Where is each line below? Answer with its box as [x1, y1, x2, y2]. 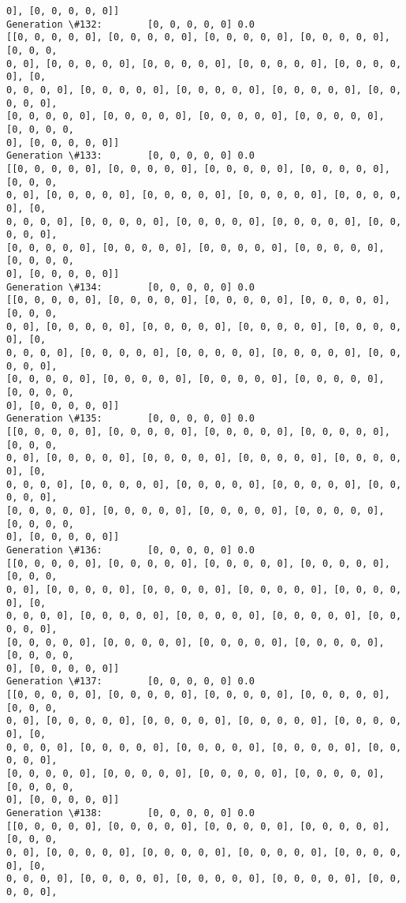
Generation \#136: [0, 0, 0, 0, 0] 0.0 [6, 544, 255, 556]
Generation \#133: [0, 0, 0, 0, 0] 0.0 [6, 150, 255, 162]
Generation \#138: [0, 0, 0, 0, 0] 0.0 [6, 807, 255, 819]
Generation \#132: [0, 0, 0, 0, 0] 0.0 [6, 18, 255, 30]
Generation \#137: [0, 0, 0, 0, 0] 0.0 [6, 676, 255, 688]
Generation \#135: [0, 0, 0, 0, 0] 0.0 [6, 413, 255, 425]
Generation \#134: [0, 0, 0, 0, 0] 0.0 [6, 281, 255, 293]
